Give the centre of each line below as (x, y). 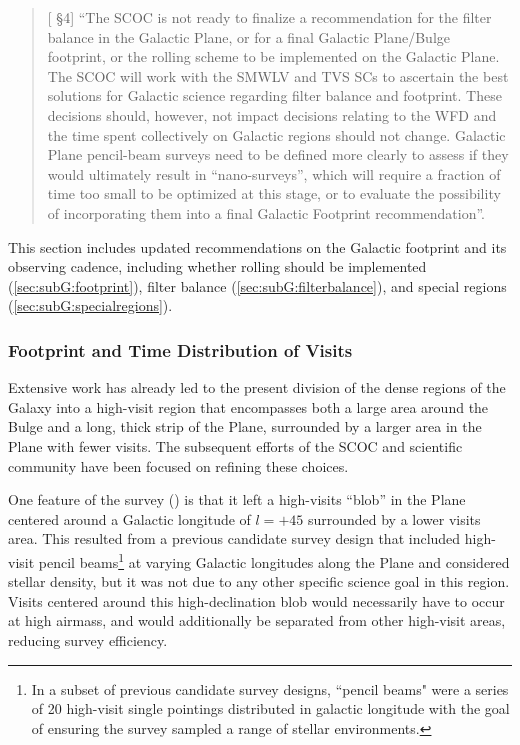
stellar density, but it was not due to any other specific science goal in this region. (259, 581)
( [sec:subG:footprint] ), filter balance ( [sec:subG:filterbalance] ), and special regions (257, 285)
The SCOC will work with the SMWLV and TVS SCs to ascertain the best (278, 75)
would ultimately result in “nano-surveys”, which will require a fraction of (274, 173)
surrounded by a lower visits (394, 518)
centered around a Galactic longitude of (129, 518)
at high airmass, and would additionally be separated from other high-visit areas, (257, 620)
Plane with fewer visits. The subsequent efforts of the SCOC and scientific (235, 445)
